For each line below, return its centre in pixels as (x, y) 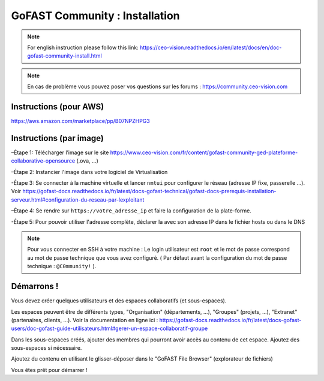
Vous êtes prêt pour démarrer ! (49, 370)
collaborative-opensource (43, 161)
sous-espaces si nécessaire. (46, 348)
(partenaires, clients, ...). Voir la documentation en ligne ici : (85, 320)
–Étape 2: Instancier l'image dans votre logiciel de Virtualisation (89, 172)
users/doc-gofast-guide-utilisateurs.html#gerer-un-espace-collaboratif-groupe (109, 328)
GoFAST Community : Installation (95, 16)
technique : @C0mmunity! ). (62, 266)
